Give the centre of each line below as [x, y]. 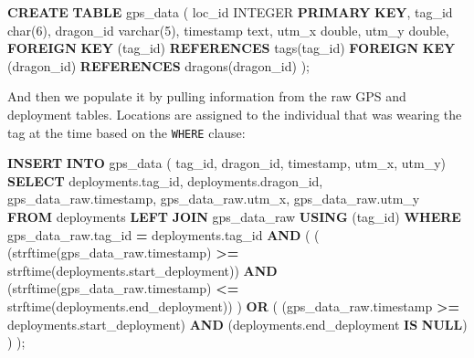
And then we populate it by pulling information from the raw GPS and [207, 96]
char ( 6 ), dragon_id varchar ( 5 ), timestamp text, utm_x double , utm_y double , [228, 30]
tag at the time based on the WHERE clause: [126, 132]
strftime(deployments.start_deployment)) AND [142, 270]
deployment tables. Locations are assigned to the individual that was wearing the [235, 114]
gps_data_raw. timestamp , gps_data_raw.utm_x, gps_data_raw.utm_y [214, 199]
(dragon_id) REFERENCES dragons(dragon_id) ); [158, 65]
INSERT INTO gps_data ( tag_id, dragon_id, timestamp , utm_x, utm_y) [227, 163]
